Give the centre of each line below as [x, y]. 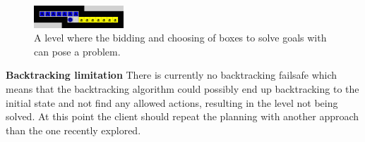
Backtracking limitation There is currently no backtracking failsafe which [172, 75]
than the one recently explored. [73, 130]
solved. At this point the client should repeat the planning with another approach [182, 116]
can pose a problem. [77, 51]
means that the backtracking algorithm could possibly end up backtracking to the [182, 88]
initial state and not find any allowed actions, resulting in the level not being [172, 102]
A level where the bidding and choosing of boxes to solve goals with [180, 38]
